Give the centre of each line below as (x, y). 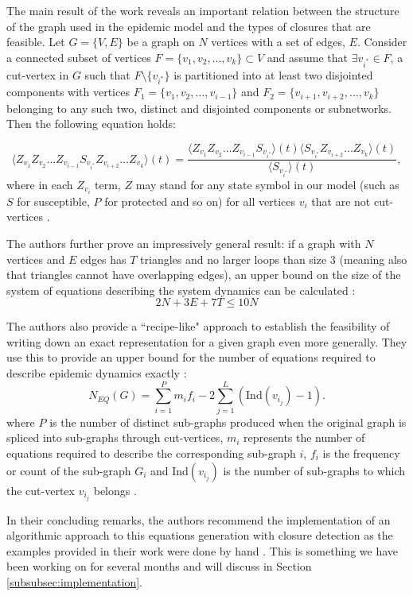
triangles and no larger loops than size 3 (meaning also (274, 259)
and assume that (308, 57)
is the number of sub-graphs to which (314, 470)
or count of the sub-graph (69, 470)
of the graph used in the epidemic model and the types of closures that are (189, 26)
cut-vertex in (38, 74)
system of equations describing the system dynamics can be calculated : (181, 290)
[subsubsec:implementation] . (74, 582)
